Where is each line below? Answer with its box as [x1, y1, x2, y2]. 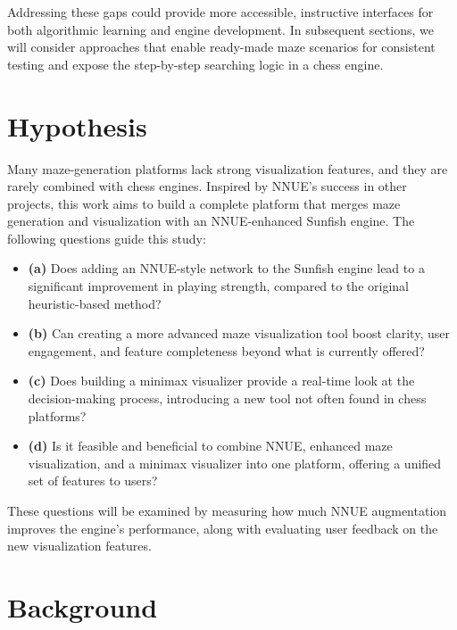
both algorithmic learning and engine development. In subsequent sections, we [7, 20, 434, 38]
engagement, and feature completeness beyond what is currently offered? [28, 341, 425, 360]
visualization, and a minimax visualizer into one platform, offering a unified [28, 453, 442, 472]
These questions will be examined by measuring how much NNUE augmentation [7, 502, 447, 519]
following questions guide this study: [7, 228, 206, 247]
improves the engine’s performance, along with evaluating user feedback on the [7, 518, 438, 537]
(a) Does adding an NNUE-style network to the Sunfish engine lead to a [28, 259, 425, 278]
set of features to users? [28, 471, 158, 490]
